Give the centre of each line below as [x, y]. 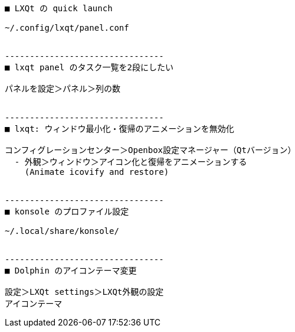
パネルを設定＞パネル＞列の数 [63, 89]
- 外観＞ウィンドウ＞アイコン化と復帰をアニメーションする [131, 162]
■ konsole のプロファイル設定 [67, 211]
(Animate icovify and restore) [97, 172]
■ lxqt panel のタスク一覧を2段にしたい [89, 67]
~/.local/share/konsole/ [62, 231]
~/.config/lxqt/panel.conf [67, 28]
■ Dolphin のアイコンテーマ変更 [71, 271]
